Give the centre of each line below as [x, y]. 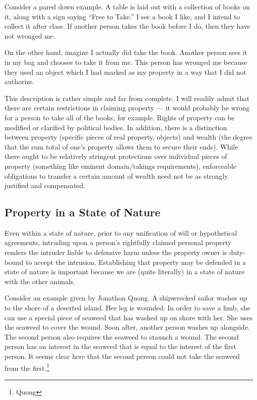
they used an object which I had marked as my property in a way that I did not [126, 72]
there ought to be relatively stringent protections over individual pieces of [116, 156]
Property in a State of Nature [83, 212]
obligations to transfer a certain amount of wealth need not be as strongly [116, 175]
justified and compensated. [45, 185]
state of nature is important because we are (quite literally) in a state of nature [125, 272]
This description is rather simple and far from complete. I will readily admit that [127, 98]
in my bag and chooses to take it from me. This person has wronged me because [126, 62]
